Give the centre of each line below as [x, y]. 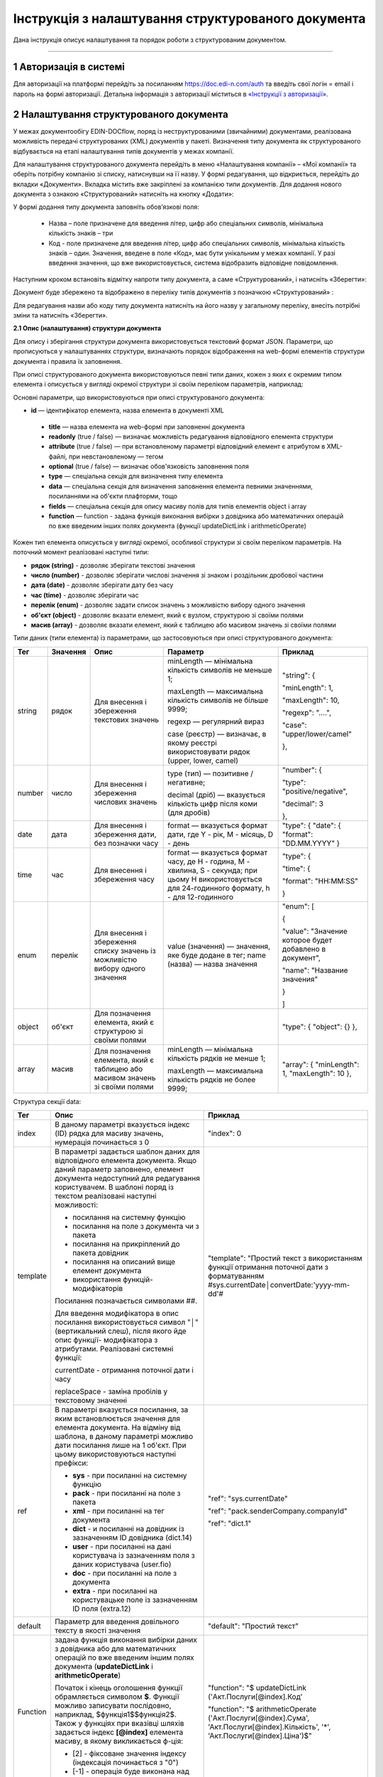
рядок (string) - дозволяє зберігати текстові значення [113, 565]
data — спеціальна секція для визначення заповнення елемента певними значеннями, [181, 486]
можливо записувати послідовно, [113, 1706]
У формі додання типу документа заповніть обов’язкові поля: [106, 207]
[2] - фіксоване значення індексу [129, 1754]
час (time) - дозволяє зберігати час [85, 595]
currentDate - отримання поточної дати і [124, 1370]
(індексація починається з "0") [125, 1763]
